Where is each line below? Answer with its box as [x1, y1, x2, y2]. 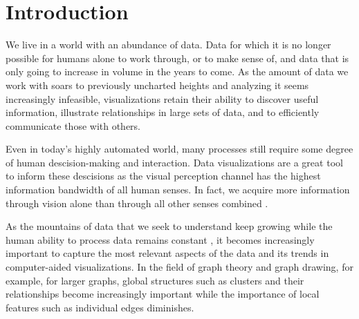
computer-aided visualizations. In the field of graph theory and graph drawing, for [6, 260, 353, 274]
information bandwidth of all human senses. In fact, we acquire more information [6, 182, 350, 197]
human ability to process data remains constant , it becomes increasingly [6, 232, 315, 246]
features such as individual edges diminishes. [6, 300, 194, 314]
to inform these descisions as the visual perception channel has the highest [6, 168, 321, 183]
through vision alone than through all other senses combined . [6, 195, 268, 210]
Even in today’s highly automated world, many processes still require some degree [6, 142, 353, 156]
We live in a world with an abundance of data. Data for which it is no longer [6, 37, 331, 52]
